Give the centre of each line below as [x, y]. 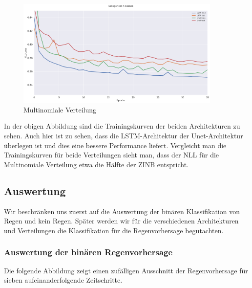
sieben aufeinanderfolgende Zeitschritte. [63, 280]
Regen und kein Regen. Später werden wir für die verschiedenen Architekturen [121, 221]
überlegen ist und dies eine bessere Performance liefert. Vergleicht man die [115, 145]
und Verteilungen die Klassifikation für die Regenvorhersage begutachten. [114, 230]
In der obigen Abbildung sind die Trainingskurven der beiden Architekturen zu [122, 126]
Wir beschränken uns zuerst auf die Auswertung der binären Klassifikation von [122, 211]
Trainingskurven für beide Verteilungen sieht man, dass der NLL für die [112, 155]
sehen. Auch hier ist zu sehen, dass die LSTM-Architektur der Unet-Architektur [124, 135]
